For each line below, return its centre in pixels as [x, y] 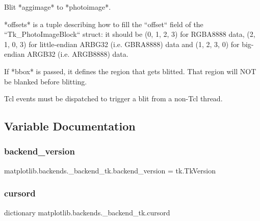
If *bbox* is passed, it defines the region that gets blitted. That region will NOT [130, 71]
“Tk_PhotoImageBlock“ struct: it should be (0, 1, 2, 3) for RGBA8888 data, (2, [130, 34]
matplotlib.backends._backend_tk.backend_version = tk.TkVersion [110, 170]
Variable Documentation [70, 126]
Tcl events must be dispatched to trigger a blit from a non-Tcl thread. [113, 98]
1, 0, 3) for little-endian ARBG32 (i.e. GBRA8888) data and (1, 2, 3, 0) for [122, 44]
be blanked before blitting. [46, 81]
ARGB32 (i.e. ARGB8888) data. [78, 54]
